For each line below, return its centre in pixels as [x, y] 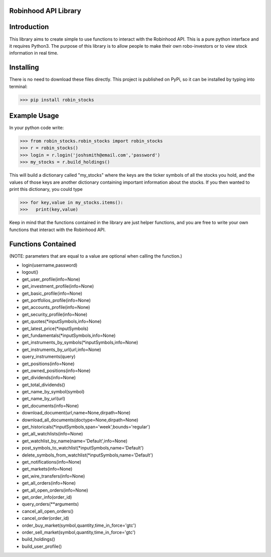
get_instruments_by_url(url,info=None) [61, 350]
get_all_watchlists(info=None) [52, 434]
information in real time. [34, 53]
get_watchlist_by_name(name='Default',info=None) [75, 441]
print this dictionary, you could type [46, 189]
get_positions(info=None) [48, 364]
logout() [30, 272]
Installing [24, 68]
